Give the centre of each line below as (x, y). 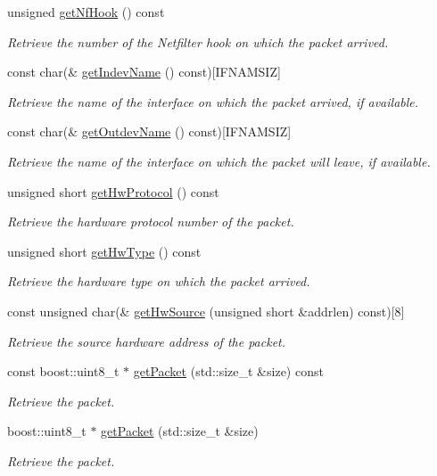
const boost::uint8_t (63, 371)
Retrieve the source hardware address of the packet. (147, 341)
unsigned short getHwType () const (104, 251)
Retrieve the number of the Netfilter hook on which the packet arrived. (198, 41)
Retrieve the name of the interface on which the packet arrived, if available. (213, 101)
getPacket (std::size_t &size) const (228, 371)
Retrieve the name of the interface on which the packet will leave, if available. (219, 161)
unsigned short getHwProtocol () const (113, 191)
